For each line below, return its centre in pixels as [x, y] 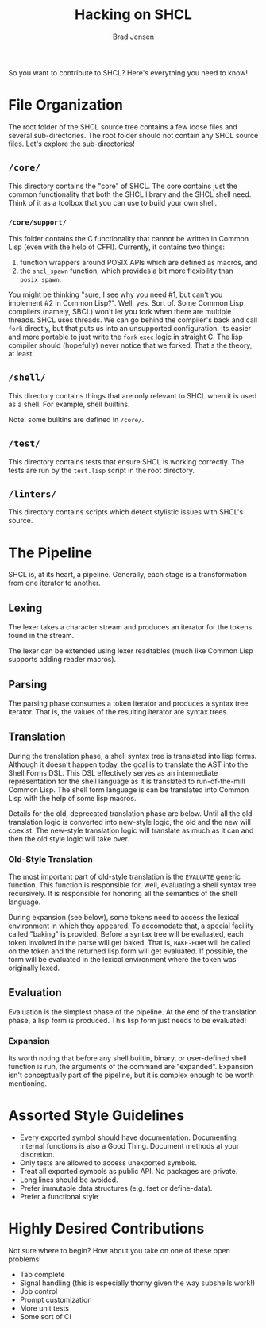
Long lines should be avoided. [69, 1180]
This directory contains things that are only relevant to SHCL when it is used [133, 395]
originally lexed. [34, 968]
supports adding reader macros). [62, 660]
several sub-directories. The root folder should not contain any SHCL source [133, 135]
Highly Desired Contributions [106, 1229]
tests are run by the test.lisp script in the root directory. [101, 470]
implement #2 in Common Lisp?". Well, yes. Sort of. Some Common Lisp [126, 302]
